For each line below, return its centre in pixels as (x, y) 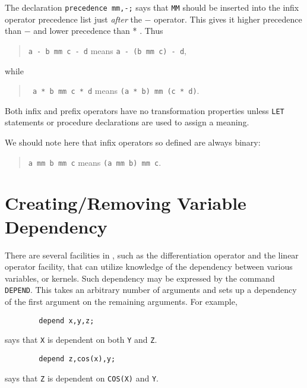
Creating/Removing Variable (126, 203)
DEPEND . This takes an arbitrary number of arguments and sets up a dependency (151, 290)
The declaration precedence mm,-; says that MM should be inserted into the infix (152, 7)
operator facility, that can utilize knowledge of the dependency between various (149, 266)
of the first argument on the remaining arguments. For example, (121, 301)
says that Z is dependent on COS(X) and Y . (82, 378)
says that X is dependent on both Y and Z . (81, 340)
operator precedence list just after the (73, 19)
